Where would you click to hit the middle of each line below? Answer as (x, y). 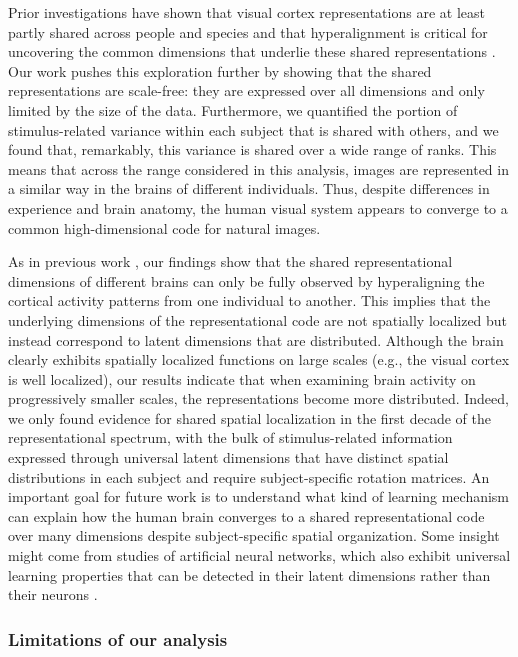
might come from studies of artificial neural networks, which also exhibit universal (259, 555)
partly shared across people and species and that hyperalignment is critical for (248, 31)
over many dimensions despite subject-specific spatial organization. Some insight (254, 535)
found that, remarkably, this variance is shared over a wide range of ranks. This (252, 149)
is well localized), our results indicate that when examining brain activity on (242, 378)
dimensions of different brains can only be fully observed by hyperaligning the (246, 280)
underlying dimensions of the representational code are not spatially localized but (258, 319)
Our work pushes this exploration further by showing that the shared (220, 70)
